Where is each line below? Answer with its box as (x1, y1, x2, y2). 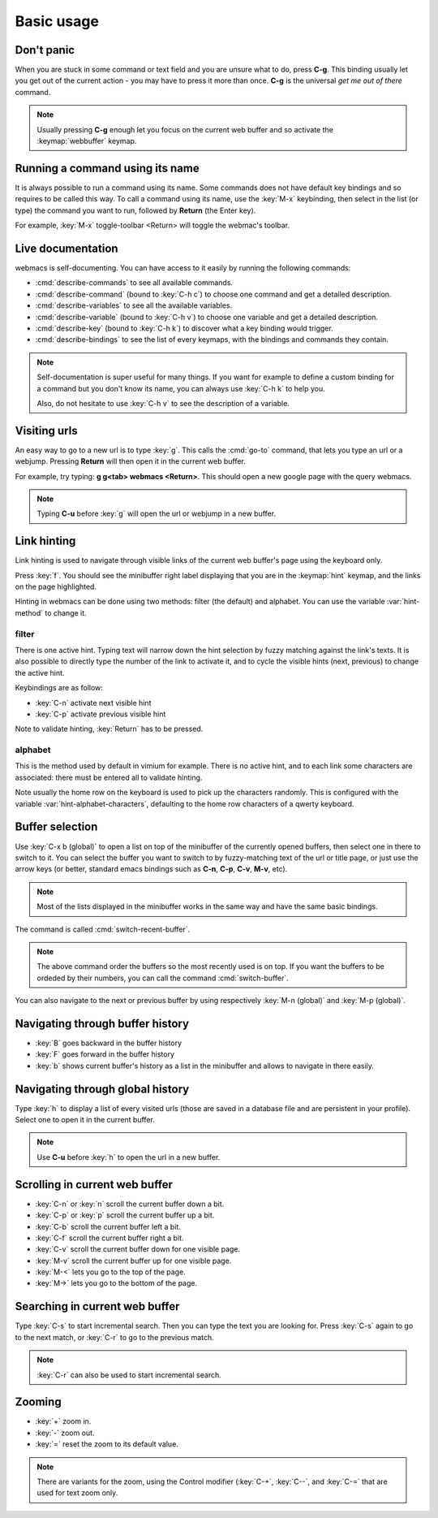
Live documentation (15, 241, 118, 255)
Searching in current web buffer (15, 1300, 180, 1313)
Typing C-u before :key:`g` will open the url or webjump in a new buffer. (36, 508, 276, 519)
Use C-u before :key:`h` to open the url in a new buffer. (36, 1152, 221, 1161)
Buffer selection (15, 820, 98, 834)
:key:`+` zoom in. (35, 1416, 92, 1426)
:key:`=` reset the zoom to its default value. (35, 1439, 178, 1449)
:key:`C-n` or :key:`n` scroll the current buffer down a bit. (35, 1199, 225, 1209)
